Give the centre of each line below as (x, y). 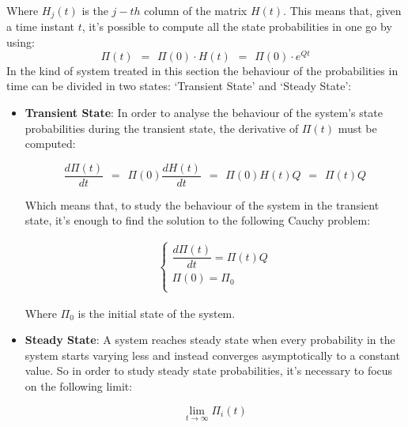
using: (21, 42)
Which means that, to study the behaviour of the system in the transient (202, 204)
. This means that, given (342, 10)
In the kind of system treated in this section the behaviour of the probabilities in (202, 70)
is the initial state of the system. (157, 313)
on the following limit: (79, 386)
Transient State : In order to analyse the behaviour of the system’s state (204, 112)
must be (357, 128)
